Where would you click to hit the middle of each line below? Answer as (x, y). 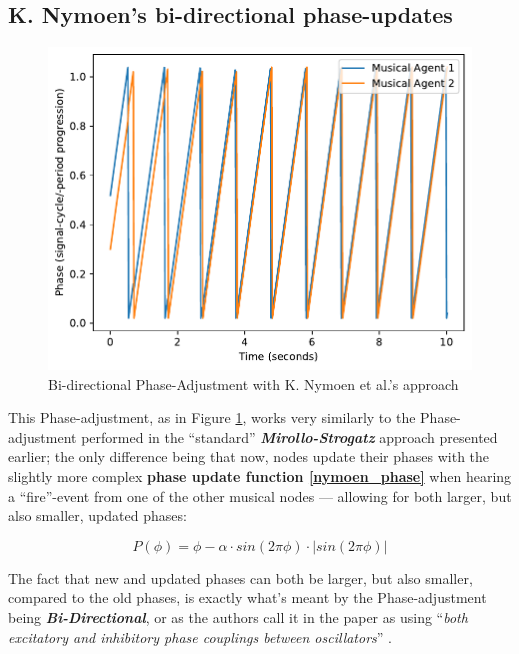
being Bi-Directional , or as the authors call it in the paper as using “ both (238, 616)
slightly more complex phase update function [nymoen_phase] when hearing (260, 476)
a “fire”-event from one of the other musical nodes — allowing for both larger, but (260, 495)
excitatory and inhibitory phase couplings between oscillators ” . (200, 636)
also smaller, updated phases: (97, 515)
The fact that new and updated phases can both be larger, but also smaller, (240, 577)
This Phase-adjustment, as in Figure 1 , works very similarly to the (212, 417)
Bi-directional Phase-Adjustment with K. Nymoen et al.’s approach (253, 383)
